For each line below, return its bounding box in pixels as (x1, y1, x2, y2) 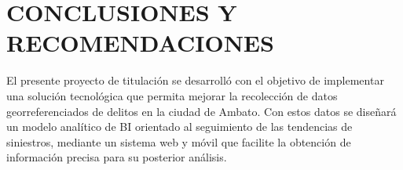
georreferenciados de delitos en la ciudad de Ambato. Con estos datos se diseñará (6, 103, 397, 119)
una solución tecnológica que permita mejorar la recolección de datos (6, 87, 338, 103)
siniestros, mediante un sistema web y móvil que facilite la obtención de (6, 133, 351, 150)
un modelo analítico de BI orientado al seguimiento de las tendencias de (6, 118, 353, 135)
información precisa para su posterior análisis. (6, 149, 227, 165)
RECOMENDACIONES (6, 27, 274, 59)
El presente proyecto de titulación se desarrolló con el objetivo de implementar (6, 72, 384, 89)
